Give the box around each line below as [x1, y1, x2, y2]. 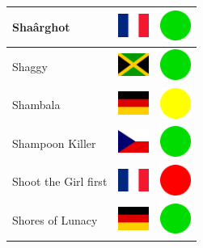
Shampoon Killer [12, 134, 96, 151]
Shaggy [12, 57, 48, 74]
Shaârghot [12, 18, 70, 35]
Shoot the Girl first [12, 173, 108, 190]
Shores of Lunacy [12, 212, 98, 229]
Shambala [12, 96, 61, 113]
